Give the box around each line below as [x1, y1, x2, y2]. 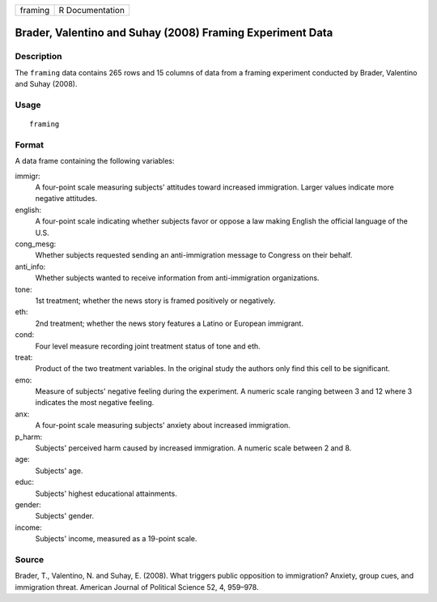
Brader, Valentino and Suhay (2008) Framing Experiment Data [15, 26, 333, 40]
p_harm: [15, 432, 43, 442]
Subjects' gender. [35, 511, 95, 521]
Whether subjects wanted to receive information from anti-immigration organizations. [35, 273, 320, 283]
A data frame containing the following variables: [15, 156, 175, 166]
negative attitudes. [35, 194, 97, 203]
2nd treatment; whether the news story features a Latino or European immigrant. [35, 318, 303, 328]
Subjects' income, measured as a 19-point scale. [35, 534, 197, 544]
